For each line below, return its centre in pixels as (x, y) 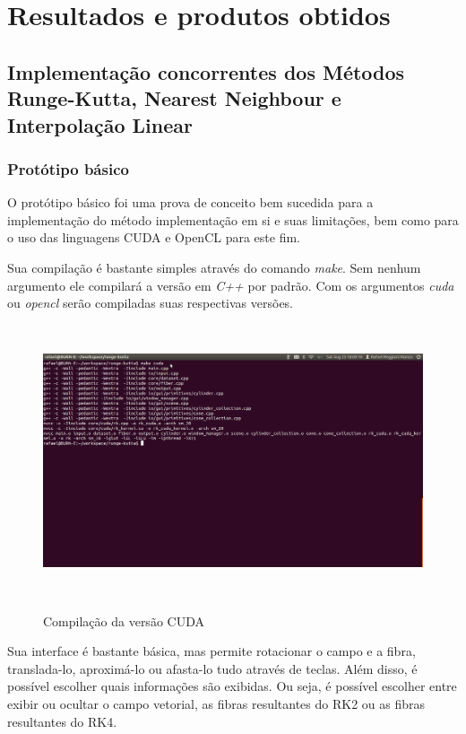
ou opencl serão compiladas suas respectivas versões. (151, 303)
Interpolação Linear (100, 124)
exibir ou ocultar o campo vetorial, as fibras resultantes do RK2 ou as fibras (216, 704)
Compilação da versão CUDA (124, 620)
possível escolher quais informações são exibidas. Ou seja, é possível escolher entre (232, 686)
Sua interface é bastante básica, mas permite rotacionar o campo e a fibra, (211, 651)
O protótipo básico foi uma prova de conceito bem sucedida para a (190, 202)
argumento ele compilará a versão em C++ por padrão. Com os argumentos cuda (231, 285)
